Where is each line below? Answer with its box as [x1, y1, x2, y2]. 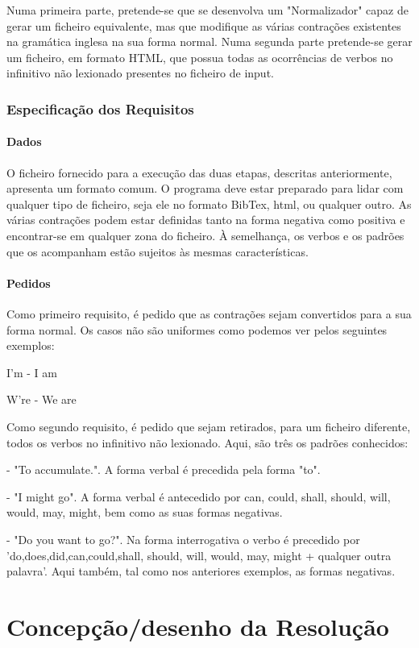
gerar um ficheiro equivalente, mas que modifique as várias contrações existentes [6, 17, 401, 34]
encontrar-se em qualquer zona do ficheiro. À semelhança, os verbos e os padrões [6, 226, 404, 243]
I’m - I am [6, 363, 57, 380]
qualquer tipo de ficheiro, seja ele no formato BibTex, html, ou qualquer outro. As [6, 195, 412, 212]
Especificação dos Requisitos [6, 98, 194, 118]
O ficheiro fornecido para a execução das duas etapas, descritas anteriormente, [6, 164, 392, 181]
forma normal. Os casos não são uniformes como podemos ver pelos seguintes [6, 321, 388, 338]
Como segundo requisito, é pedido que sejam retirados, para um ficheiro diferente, [6, 417, 411, 434]
